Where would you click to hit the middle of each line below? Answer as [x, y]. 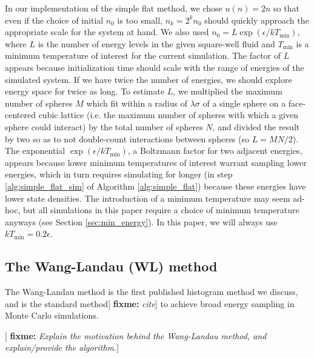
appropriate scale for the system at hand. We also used [107, 32]
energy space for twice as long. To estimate [85, 91]
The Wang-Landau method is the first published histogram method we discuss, [152, 292]
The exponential [35, 151]
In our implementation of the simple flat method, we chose [114, 8]
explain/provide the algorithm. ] [62, 347]
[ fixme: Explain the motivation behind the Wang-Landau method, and [136, 335]
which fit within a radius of [137, 103]
